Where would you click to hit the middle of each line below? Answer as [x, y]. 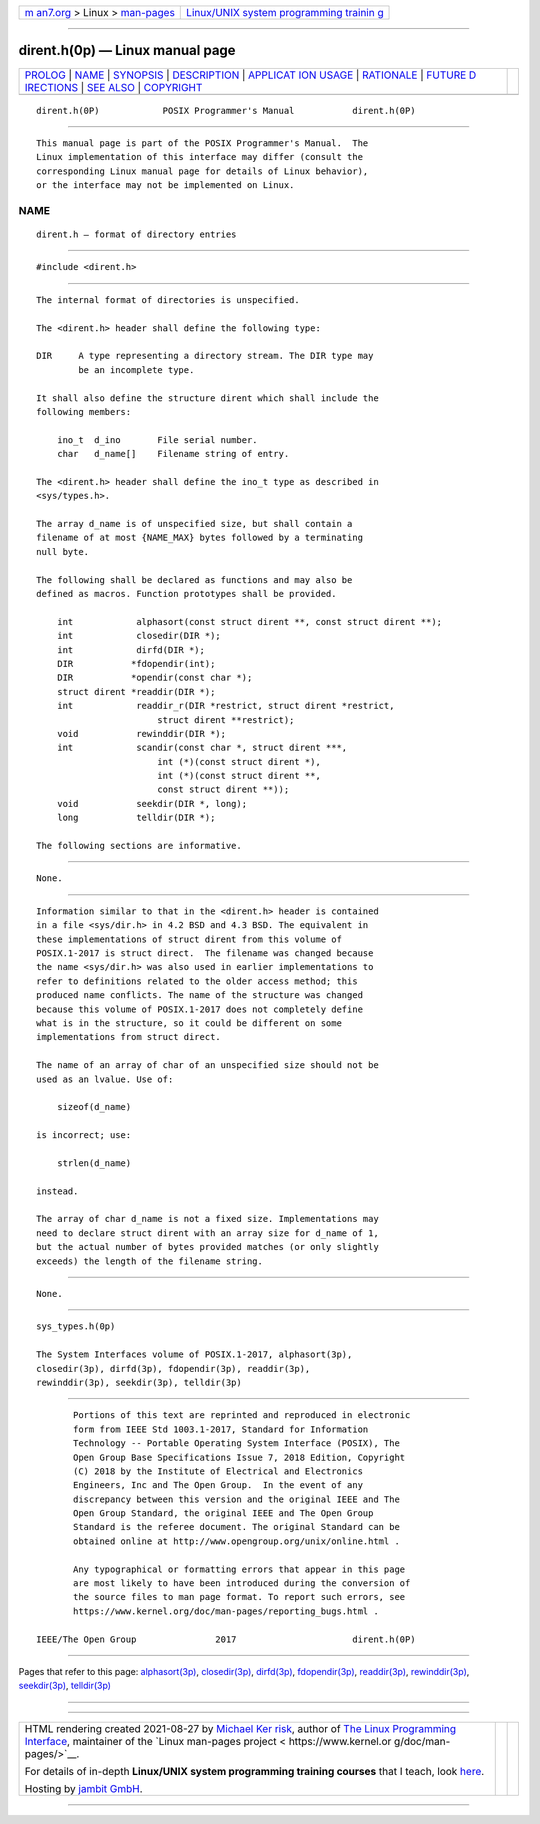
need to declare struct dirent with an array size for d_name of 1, [207, 1233]
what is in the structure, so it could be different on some [189, 1023]
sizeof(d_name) [94, 1107]
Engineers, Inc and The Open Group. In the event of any [218, 1485]
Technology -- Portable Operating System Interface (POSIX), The [236, 1443]
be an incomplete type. [136, 369]
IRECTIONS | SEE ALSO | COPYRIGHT [113, 87]
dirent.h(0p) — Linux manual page [127, 50]
